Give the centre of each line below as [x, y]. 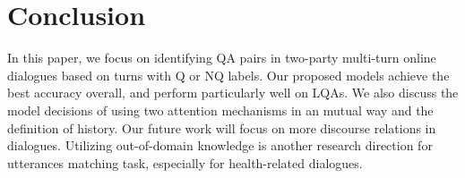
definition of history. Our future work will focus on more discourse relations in [222, 127]
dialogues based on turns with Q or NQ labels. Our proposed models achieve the [228, 75]
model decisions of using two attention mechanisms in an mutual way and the [220, 110]
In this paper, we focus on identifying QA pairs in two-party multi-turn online [222, 58]
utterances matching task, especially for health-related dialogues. [185, 162]
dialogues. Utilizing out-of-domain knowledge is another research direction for [220, 145]
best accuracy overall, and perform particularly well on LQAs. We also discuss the [233, 93]
